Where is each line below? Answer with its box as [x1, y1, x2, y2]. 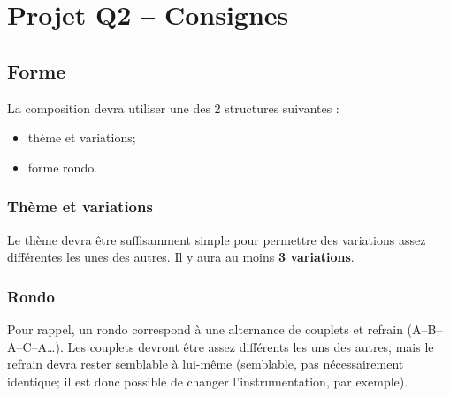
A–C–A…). [7, 337, 64, 355]
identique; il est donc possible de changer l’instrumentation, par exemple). [7, 371, 408, 390]
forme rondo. [27, 157, 98, 176]
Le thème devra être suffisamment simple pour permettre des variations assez [7, 230, 426, 248]
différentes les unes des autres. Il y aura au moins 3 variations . [7, 248, 355, 266]
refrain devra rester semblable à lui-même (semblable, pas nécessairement [7, 355, 404, 373]
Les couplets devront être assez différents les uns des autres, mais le [67, 337, 434, 355]
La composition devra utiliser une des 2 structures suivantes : [7, 98, 339, 117]
